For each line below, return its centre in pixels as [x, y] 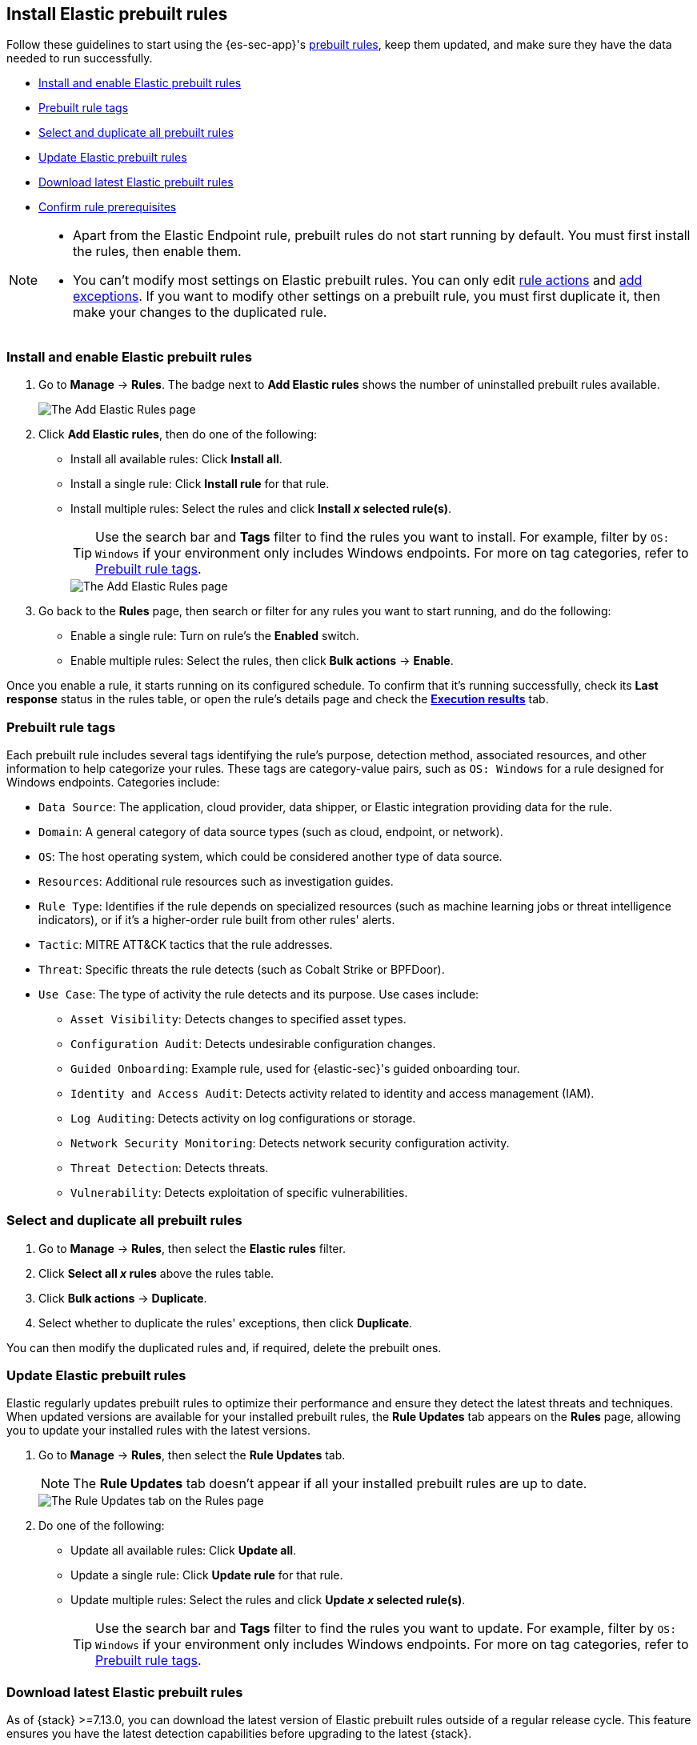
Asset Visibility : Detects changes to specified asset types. [238, 1019]
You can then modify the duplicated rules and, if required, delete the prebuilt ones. [224, 1347]
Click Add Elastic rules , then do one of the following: [178, 434]
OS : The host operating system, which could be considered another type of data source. [270, 856]
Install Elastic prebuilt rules [117, 14]
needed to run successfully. [80, 58]
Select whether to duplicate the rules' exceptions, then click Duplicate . [226, 1323]
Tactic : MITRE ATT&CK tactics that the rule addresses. [186, 944]
